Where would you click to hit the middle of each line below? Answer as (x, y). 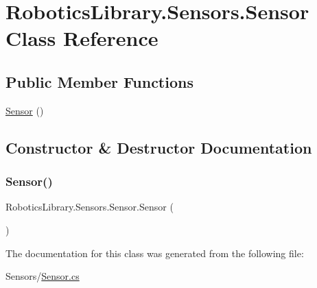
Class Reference (82, 38)
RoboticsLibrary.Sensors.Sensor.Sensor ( (90, 207)
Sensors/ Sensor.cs (43, 276)
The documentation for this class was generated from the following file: (155, 253)
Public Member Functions (99, 81)
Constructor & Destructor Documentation (159, 147)
